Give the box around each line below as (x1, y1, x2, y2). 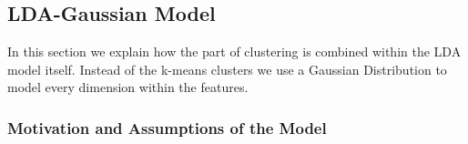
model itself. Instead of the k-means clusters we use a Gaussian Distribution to (7, 59, 447, 78)
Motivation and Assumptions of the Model (7, 116, 327, 139)
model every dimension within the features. (7, 77, 249, 97)
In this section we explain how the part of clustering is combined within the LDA (7, 42, 462, 61)
